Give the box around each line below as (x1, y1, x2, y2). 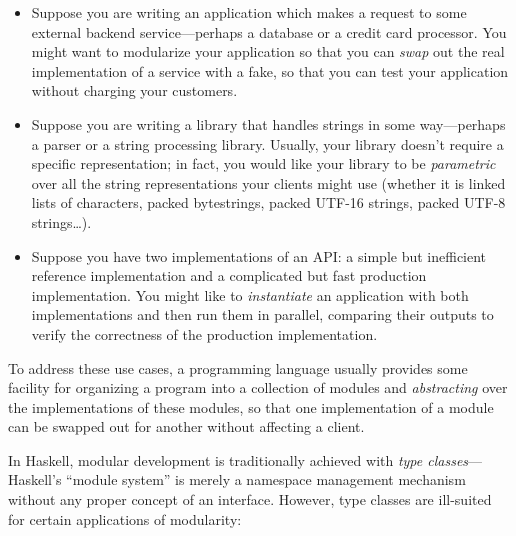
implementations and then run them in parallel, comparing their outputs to (31, 304, 494, 325)
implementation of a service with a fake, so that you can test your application (31, 60, 509, 81)
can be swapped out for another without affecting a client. (8, 416, 365, 437)
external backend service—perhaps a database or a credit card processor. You (31, 21, 507, 42)
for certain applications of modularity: (8, 508, 242, 529)
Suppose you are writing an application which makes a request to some (31, 2, 467, 22)
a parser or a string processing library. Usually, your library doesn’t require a (31, 133, 504, 154)
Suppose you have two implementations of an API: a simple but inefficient (31, 245, 487, 266)
